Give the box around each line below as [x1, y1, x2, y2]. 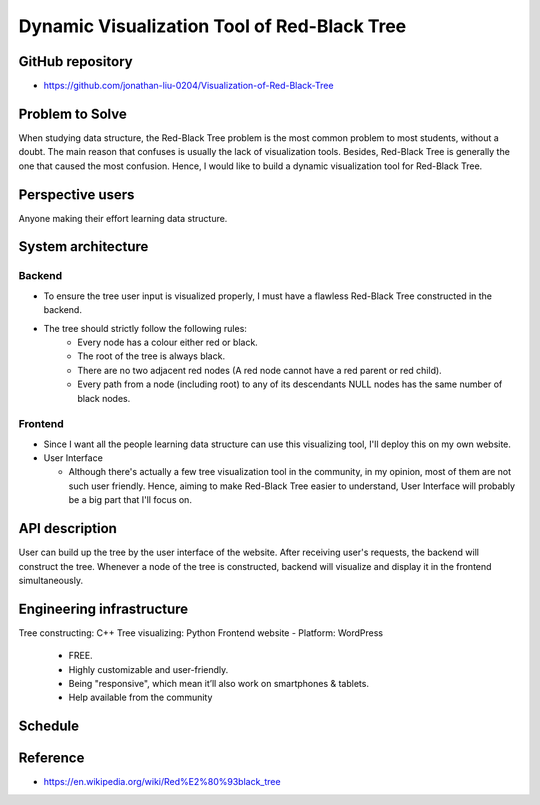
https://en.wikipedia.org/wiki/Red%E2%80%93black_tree [43, 776, 281, 788]
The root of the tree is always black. [77, 350, 225, 362]
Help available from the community [68, 691, 213, 704]
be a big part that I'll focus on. [68, 494, 192, 506]
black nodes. [77, 392, 131, 404]
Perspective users [18, 186, 135, 203]
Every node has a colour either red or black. [77, 336, 259, 348]
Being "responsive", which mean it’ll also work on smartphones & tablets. [68, 678, 370, 690]
